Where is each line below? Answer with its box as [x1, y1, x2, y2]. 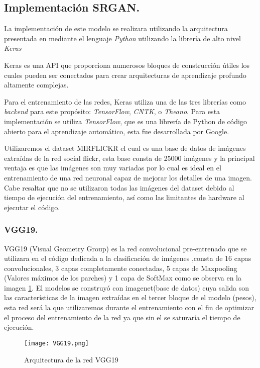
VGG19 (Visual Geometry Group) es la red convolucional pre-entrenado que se [4, 243, 247, 253]
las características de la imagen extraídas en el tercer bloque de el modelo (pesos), [4, 292, 256, 303]
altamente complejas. [4, 79, 69, 90]
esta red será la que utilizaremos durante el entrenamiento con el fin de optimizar [4, 302, 254, 313]
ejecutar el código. [4, 202, 60, 212]
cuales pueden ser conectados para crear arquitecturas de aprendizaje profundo [4, 69, 246, 80]
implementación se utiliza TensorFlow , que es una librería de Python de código [4, 116, 247, 126]
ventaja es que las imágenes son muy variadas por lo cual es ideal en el [4, 162, 221, 173]
